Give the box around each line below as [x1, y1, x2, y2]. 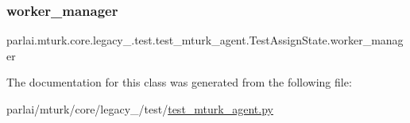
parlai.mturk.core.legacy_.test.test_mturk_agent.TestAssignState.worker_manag [6, 32, 404, 48]
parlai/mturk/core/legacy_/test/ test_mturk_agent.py [6, 101, 273, 117]
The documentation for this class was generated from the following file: [6, 74, 352, 90]
